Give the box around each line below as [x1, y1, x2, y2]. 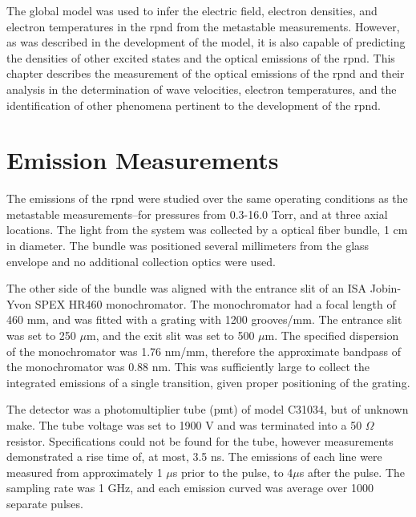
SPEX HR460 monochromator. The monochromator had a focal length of [34, 295, 396, 312]
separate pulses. [6, 495, 83, 511]
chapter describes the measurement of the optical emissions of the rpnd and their [6, 65, 405, 82]
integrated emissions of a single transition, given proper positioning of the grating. [6, 374, 410, 390]
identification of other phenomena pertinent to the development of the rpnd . [6, 96, 381, 113]
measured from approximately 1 [6, 463, 163, 480]
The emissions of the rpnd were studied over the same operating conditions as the [6, 190, 408, 207]
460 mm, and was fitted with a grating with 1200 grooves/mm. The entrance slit [6, 311, 402, 328]
